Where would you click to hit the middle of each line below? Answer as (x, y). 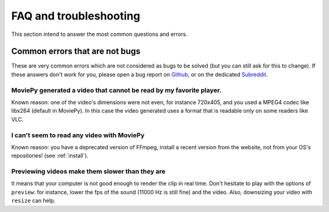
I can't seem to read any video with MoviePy (78, 135)
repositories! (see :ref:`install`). (50, 156)
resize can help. (34, 200)
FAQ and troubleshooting (76, 16)
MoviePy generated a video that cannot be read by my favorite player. (116, 90)
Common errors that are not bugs (76, 51)
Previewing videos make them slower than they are (88, 172)
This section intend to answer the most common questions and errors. (99, 34)
